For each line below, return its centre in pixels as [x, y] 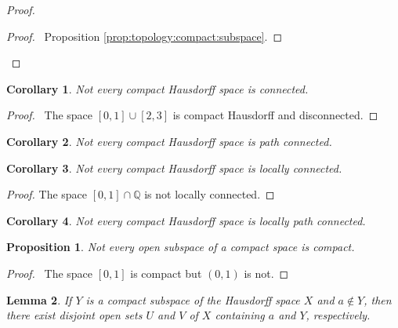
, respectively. [338, 315]
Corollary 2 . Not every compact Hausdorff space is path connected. [169, 141]
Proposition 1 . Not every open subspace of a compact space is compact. [181, 247]
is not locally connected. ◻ [210, 194]
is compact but [166, 273]
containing [240, 315]
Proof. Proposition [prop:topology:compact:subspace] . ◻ [145, 36]
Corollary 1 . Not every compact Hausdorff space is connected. [157, 88]
